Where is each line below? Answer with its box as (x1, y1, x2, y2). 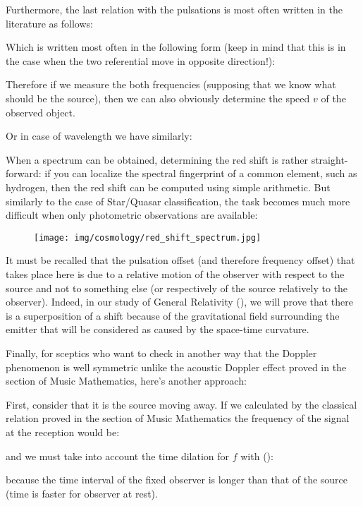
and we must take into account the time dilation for (6, 448, 230, 463)
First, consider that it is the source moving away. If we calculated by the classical (6, 397, 357, 411)
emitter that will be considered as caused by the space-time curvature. (6, 322, 309, 337)
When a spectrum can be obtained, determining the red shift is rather (6, 152, 309, 167)
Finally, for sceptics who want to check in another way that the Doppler (6, 345, 317, 360)
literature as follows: (6, 16, 93, 30)
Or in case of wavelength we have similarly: (6, 128, 192, 143)
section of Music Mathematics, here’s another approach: (6, 373, 247, 388)
